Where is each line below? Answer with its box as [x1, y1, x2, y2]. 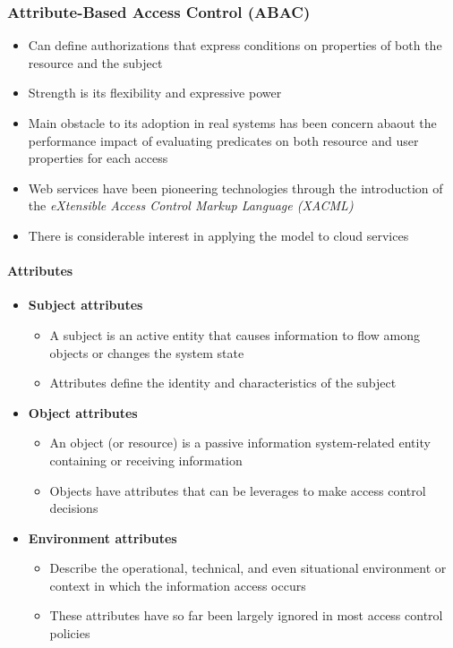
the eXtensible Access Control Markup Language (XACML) [28, 196, 354, 215]
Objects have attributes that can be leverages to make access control [49, 481, 426, 499]
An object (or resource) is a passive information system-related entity [49, 433, 431, 452]
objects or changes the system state [49, 343, 244, 362]
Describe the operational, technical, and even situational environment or [49, 558, 447, 577]
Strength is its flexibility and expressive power [28, 83, 282, 102]
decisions [49, 499, 98, 517]
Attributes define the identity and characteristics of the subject [49, 373, 397, 392]
